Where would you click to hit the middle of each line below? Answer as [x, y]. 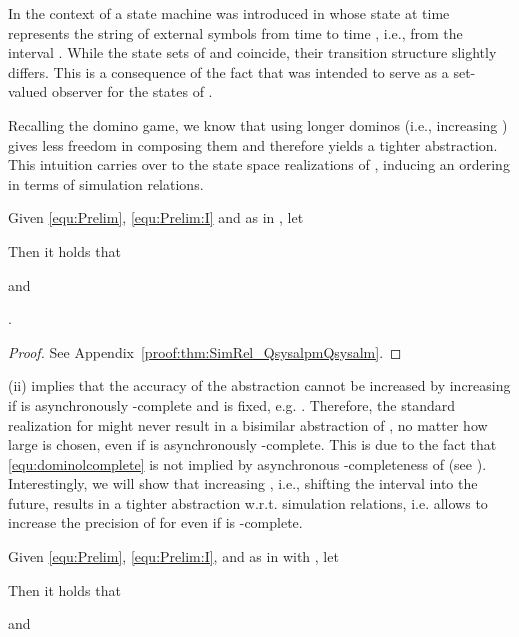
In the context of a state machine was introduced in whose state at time [229, 13]
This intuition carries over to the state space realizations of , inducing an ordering [259, 164]
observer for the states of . [132, 91]
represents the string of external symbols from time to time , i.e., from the [235, 32]
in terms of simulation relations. [106, 183]
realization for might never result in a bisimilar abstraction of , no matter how [248, 424]
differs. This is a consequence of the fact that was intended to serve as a [228, 71]
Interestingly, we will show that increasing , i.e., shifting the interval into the [243, 483]
